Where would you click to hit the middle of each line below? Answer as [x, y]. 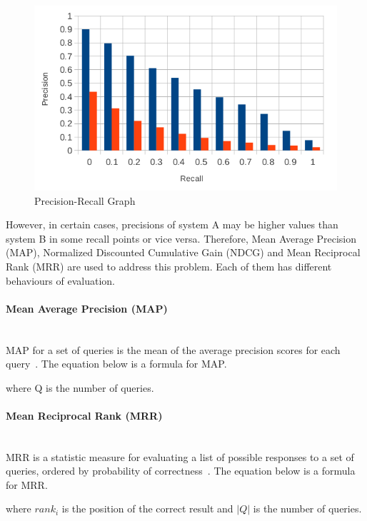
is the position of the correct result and [147, 509]
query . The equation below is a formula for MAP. [116, 364]
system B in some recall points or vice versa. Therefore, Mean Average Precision [181, 238]
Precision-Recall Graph [85, 200]
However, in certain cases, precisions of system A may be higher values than [172, 224]
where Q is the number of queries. [80, 387]
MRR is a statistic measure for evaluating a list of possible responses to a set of [180, 456]
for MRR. [27, 484]
